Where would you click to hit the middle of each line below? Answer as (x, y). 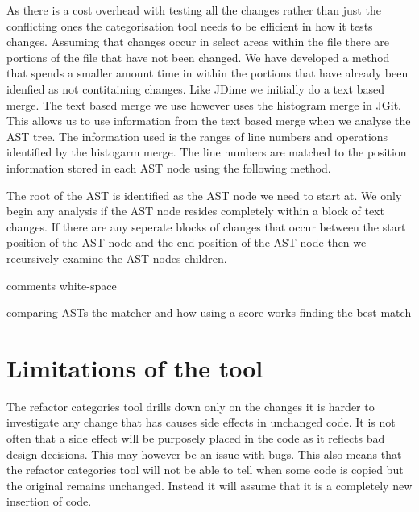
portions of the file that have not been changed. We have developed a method (198, 57)
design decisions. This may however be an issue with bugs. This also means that (204, 454)
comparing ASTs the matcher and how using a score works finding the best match (209, 312)
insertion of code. (49, 501)
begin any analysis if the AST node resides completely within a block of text (195, 211)
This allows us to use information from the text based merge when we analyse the (209, 121)
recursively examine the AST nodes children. (117, 258)
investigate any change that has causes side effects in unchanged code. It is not (201, 422)
